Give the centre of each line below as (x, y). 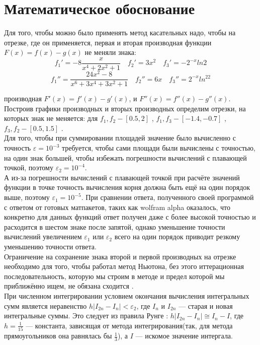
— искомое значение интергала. (184, 336)
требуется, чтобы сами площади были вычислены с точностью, (159, 148)
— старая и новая (206, 305)
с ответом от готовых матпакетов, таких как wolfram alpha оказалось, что (117, 207)
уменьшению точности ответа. (50, 247)
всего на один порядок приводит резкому (177, 236)
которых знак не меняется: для (51, 118)
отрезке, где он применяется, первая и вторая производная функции (108, 42)
